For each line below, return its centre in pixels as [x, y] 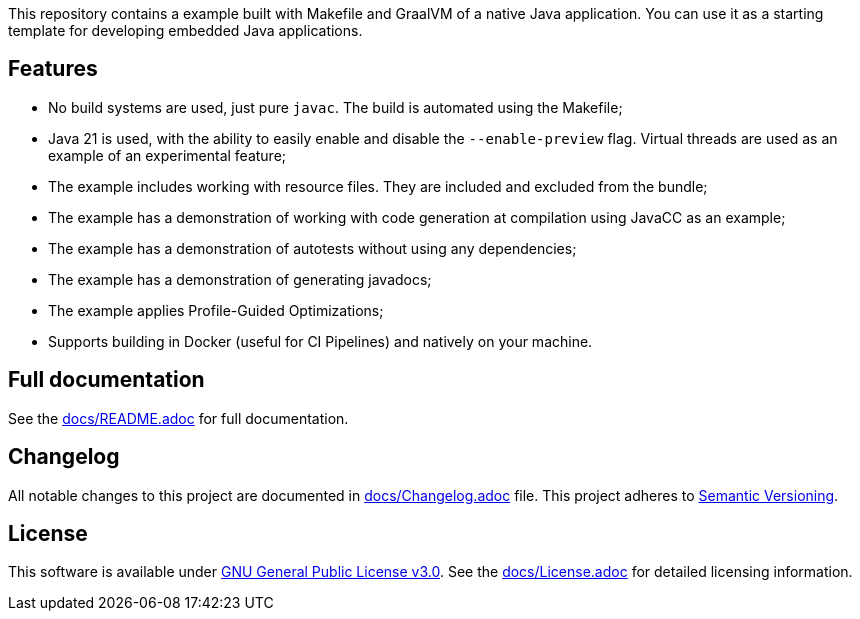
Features [53, 69]
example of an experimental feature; [167, 155]
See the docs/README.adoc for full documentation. [178, 418]
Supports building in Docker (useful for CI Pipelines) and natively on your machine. [320, 341]
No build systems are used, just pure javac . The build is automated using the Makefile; [335, 107]
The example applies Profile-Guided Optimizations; [216, 310]
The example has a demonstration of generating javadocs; [240, 279]
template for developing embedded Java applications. [185, 30]
